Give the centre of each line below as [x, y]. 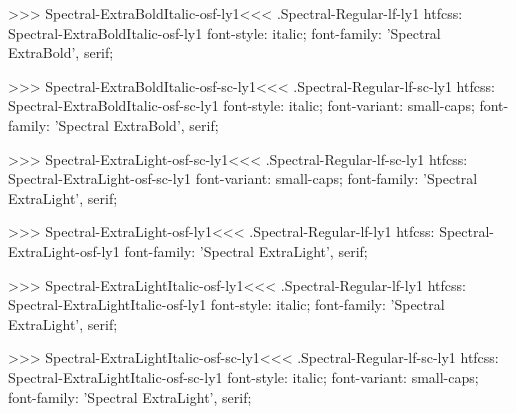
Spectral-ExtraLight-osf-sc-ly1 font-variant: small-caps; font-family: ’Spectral [243, 178]
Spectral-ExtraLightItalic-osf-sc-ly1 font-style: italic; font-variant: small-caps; [243, 376]
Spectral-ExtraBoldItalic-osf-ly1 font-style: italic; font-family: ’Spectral [224, 32]
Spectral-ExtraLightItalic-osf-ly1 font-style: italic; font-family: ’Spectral [226, 304]
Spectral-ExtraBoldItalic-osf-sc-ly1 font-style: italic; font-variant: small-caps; [241, 105]
